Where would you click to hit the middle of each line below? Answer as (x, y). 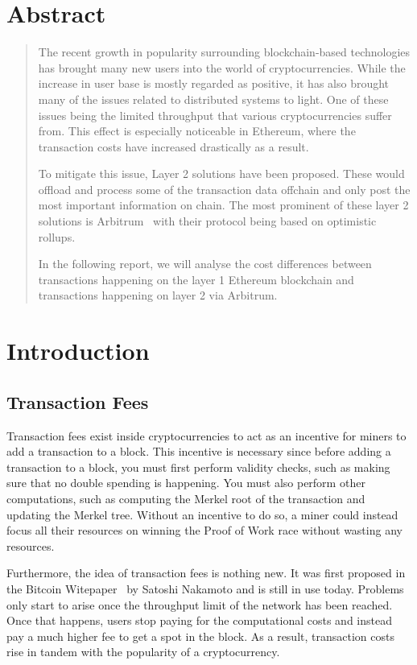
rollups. (57, 236)
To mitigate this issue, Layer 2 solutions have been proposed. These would (221, 173)
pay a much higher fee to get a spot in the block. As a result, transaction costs (200, 636)
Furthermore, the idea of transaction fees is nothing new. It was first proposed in (206, 573)
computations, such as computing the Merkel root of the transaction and (186, 498)
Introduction (78, 351)
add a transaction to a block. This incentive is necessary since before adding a (199, 451)
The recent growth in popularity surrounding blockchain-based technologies (224, 52)
